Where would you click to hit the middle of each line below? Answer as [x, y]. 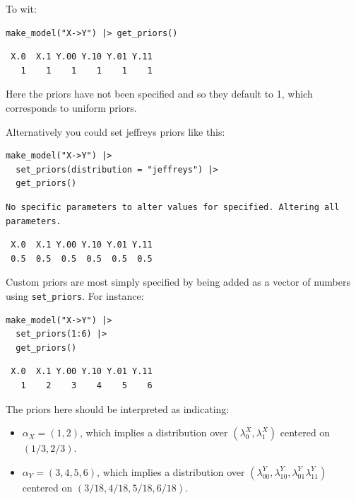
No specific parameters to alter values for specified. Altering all [173, 207]
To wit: [21, 8]
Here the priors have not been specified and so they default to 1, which [159, 94]
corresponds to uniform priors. [71, 107]
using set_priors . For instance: [75, 295]
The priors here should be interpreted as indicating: [118, 408]
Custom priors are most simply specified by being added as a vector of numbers [178, 282]
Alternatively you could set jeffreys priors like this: [115, 131]
